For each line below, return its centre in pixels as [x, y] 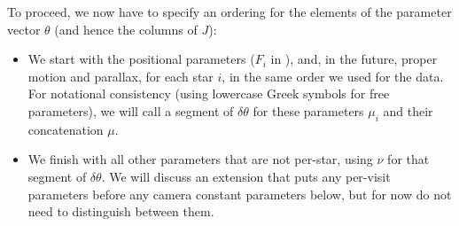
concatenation [66, 129]
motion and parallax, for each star [121, 76]
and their [408, 110]
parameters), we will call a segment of [131, 110]
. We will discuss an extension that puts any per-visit [246, 176]
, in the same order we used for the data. [333, 76]
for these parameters [308, 110]
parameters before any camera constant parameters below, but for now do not [240, 194]
